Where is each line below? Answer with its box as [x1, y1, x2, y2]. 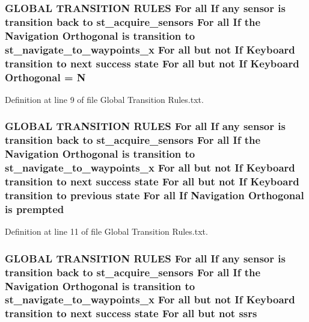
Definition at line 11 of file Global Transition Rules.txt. [5, 225, 208, 238]
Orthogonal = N [5, 69, 86, 84]
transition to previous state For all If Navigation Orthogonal [5, 187, 304, 202]
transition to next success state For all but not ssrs [5, 306, 257, 321]
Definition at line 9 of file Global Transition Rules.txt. [5, 93, 204, 105]
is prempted [5, 201, 64, 216]
